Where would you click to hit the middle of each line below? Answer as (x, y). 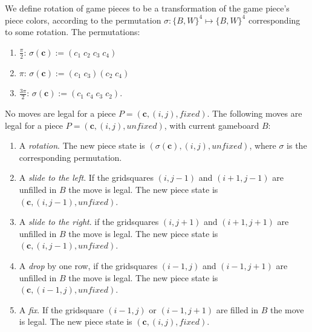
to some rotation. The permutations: (73, 32)
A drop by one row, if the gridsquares (88, 265)
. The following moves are (255, 113)
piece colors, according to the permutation (83, 20)
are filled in (237, 309)
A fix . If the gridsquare (61, 309)
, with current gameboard (212, 125)
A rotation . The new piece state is (82, 145)
